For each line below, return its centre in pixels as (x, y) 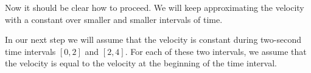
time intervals (30, 51)
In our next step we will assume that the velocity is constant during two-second (153, 40)
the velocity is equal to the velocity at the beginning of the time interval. (141, 63)
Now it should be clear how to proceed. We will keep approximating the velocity (155, 7)
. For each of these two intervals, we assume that (216, 51)
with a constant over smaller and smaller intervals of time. (114, 19)
